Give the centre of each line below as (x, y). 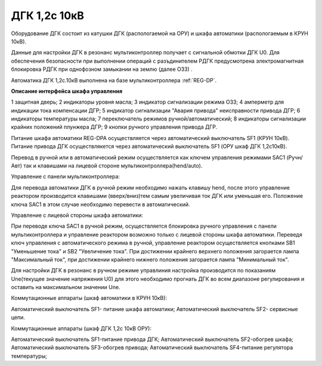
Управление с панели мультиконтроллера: (66, 176)
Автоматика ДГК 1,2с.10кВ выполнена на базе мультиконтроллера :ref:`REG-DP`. (114, 80)
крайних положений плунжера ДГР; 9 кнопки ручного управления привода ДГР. (114, 127)
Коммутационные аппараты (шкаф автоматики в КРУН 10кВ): (89, 298)
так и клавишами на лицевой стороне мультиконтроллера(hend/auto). (113, 166)
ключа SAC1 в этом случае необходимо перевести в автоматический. (100, 204)
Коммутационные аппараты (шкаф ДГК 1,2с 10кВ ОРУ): (81, 328)
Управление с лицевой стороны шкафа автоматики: (77, 215)
